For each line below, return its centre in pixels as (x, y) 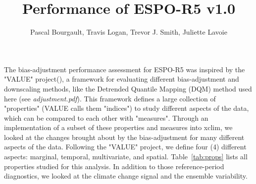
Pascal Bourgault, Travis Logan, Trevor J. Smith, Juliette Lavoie (129, 32)
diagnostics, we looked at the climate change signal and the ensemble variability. (126, 176)
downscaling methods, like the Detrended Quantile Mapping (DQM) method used (128, 88)
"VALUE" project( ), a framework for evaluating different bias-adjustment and (122, 79)
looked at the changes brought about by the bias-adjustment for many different (124, 137)
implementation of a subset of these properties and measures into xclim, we (118, 127)
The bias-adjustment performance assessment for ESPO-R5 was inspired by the (125, 69)
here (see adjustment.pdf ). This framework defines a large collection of (110, 98)
